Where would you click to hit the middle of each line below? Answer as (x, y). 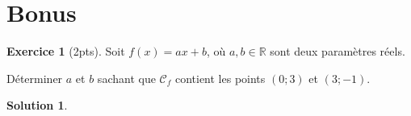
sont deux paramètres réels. (338, 51)
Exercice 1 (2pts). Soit (66, 51)
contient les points (220, 78)
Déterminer (35, 78)
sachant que (126, 78)
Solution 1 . (37, 105)
